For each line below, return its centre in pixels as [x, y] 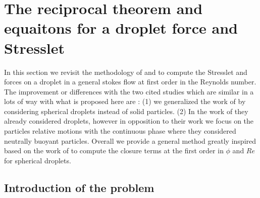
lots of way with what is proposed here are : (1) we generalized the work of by [125, 101]
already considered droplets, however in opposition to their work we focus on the [129, 121]
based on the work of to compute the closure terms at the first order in [114, 151]
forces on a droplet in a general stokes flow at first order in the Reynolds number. [130, 82]
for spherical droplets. [38, 160]
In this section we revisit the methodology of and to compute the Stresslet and [126, 72]
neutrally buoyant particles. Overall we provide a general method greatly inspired [130, 140]
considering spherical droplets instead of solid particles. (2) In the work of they [126, 111]
